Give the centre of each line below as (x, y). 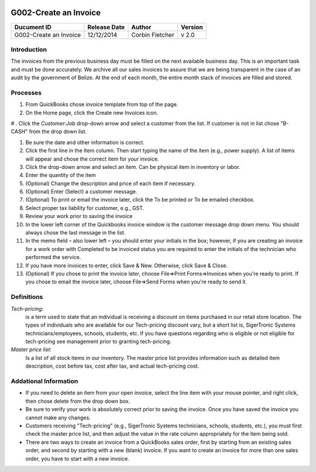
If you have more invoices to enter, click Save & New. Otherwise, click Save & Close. (127, 265)
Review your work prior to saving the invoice (79, 216)
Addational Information (44, 381)
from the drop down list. (58, 131)
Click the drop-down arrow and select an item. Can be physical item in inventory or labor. (133, 167)
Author (141, 27)
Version (192, 27)
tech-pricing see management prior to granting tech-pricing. (99, 342)
